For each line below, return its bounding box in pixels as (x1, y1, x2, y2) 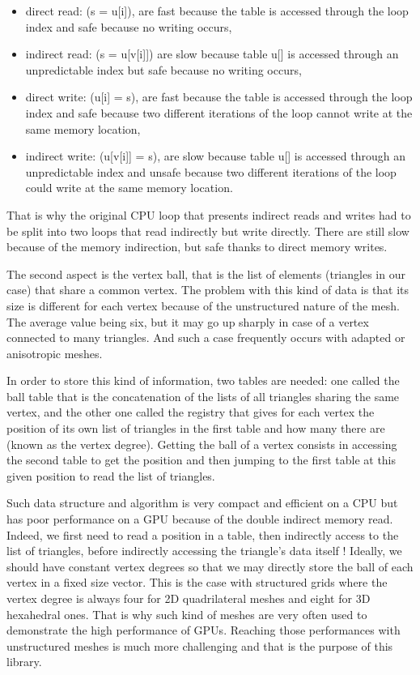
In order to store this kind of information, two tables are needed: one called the (6, 372, 400, 389)
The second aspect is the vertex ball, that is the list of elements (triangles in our (6, 265, 405, 282)
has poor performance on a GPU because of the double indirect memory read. (6, 511, 393, 528)
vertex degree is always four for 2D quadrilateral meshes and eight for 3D (6, 590, 371, 606)
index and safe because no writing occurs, (25, 18, 232, 35)
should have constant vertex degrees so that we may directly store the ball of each (6, 558, 414, 575)
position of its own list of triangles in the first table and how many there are (6, 420, 385, 437)
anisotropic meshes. (6, 344, 103, 361)
